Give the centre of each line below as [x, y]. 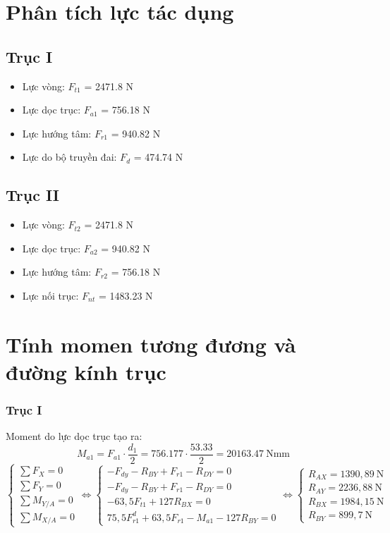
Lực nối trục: [50, 295]
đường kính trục [86, 371]
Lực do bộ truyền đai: [69, 157]
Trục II [32, 195]
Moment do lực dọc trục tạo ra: [74, 436]
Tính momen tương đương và [151, 344]
